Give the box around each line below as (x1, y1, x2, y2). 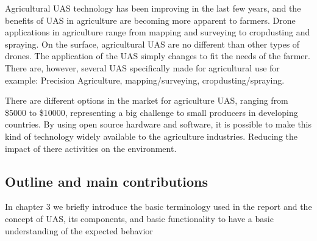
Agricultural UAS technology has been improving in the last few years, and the (5, 2, 301, 14)
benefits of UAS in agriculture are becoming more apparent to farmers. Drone (5, 13, 296, 26)
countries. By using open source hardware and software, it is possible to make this (5, 118, 312, 131)
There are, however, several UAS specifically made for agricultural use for (5, 61, 280, 74)
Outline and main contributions (5, 171, 208, 190)
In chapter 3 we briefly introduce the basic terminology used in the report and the (5, 200, 312, 213)
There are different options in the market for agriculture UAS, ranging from (5, 94, 288, 107)
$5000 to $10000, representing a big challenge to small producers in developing (5, 106, 298, 118)
